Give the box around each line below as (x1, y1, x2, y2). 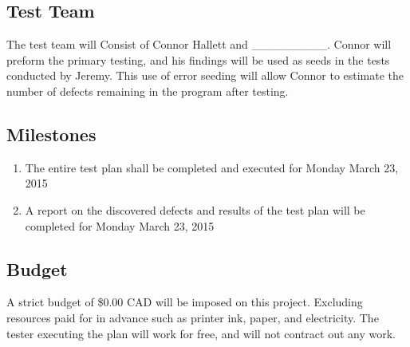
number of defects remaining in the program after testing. (6, 82, 289, 99)
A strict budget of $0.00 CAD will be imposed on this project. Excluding (6, 294, 363, 310)
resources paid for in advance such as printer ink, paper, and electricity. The (6, 309, 379, 325)
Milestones (6, 121, 97, 146)
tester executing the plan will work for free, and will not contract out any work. (6, 325, 396, 341)
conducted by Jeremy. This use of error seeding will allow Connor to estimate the (6, 67, 404, 84)
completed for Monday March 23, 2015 (25, 217, 215, 234)
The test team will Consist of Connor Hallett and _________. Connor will (6, 36, 392, 53)
